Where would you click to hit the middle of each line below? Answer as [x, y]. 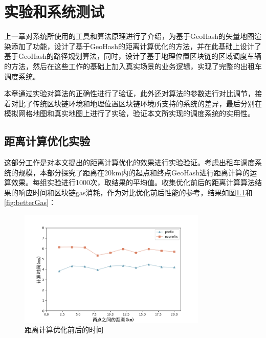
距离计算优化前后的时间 [64, 330]
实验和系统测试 [54, 12]
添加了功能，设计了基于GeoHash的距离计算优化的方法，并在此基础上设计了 [136, 46]
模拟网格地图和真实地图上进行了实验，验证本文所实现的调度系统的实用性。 [129, 113]
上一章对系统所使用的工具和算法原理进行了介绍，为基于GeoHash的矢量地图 [129, 36]
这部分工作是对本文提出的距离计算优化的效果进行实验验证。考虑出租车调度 [129, 162]
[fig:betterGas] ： [30, 202]
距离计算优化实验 [47, 141]
